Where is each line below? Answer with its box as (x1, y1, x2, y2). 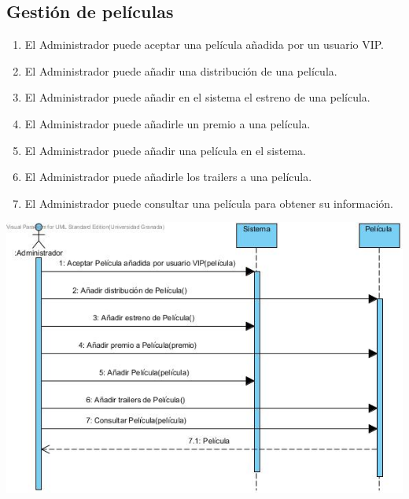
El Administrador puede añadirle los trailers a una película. (24, 168, 312, 185)
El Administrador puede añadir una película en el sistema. (24, 142, 306, 158)
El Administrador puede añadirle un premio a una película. (24, 115, 311, 131)
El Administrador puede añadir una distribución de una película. (24, 62, 337, 79)
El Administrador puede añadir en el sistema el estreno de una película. (24, 89, 370, 105)
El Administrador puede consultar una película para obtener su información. (24, 194, 393, 211)
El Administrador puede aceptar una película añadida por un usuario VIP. (24, 36, 385, 53)
